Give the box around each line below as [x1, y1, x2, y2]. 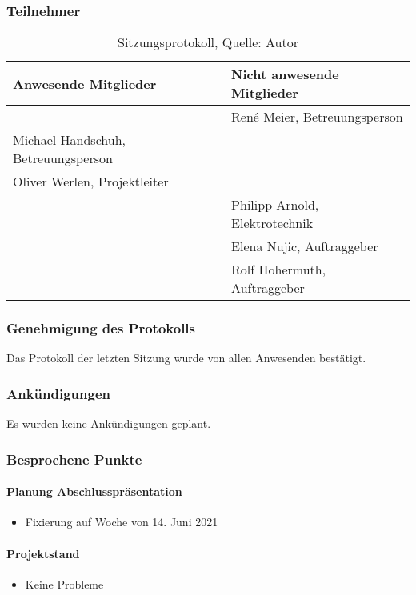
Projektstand [6, 545, 80, 561]
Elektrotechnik [231, 214, 314, 233]
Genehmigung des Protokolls [6, 318, 195, 338]
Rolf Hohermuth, [231, 260, 326, 279]
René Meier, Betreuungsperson [231, 107, 403, 126]
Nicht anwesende [231, 65, 339, 84]
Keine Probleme [25, 575, 104, 592]
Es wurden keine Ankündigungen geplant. [6, 415, 211, 432]
